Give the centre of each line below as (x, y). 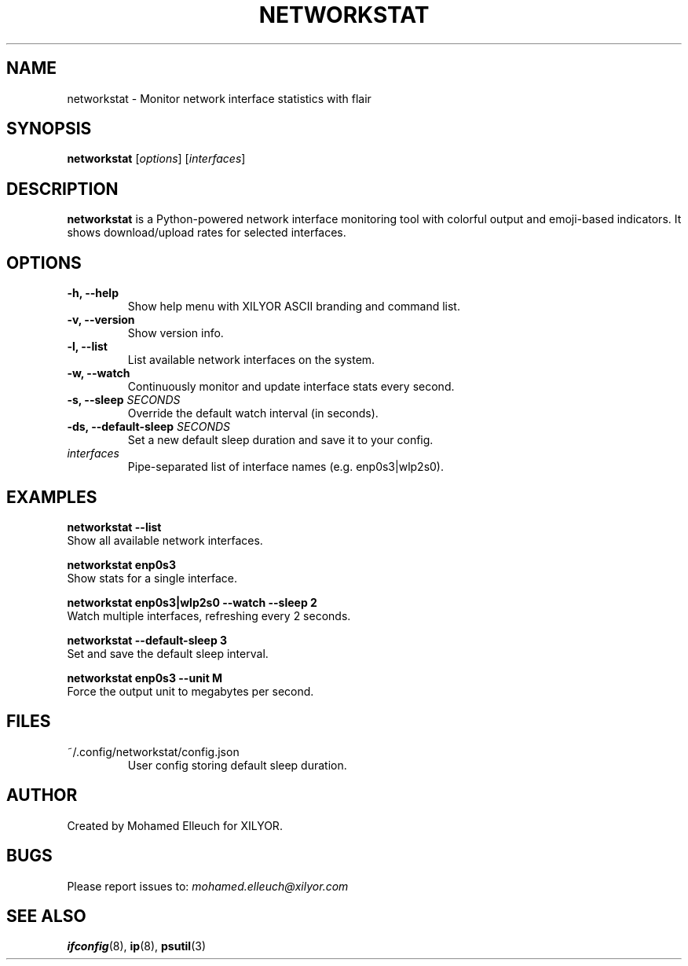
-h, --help (93, 293)
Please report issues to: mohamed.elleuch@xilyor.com (208, 886)
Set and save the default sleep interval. (168, 653)
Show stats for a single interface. (152, 578)
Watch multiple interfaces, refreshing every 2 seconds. (209, 615)
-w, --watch (99, 373)
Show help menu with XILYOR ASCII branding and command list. (294, 307)
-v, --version (101, 320)
